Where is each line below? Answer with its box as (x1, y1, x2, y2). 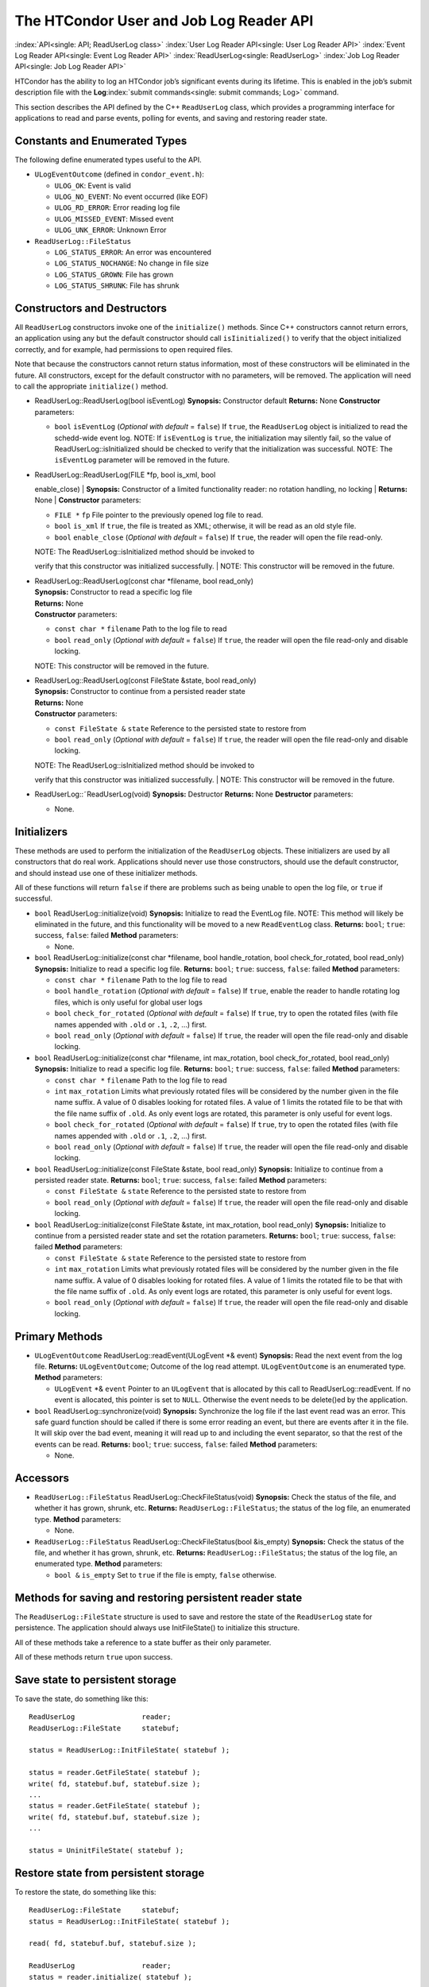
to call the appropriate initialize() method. (14, 382, 168, 391)
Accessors (14, 1471, 70, 1485)
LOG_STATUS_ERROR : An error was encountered (54, 247, 212, 257)
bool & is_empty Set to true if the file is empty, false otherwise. (54, 1570, 277, 1579)
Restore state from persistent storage (14, 1866, 205, 1880)
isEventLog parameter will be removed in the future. (54, 455, 230, 465)
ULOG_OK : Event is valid (54, 180, 131, 190)
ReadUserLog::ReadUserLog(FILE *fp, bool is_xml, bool (34, 470, 216, 479)
